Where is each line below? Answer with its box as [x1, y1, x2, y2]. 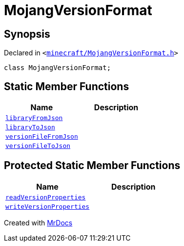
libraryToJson [5, 123, 55, 131]
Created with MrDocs [4, 218, 73, 227]
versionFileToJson [5, 142, 71, 150]
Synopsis [4, 27, 50, 40]
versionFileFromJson [5, 133, 78, 141]
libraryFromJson [5, 114, 63, 122]
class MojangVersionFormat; [4, 64, 111, 72]
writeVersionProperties [5, 202, 90, 210]
